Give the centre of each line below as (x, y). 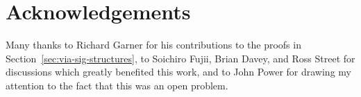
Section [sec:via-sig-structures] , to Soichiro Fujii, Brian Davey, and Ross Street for (180, 58)
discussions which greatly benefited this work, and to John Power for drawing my (178, 72)
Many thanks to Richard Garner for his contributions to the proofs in (153, 45)
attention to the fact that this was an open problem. (117, 85)
